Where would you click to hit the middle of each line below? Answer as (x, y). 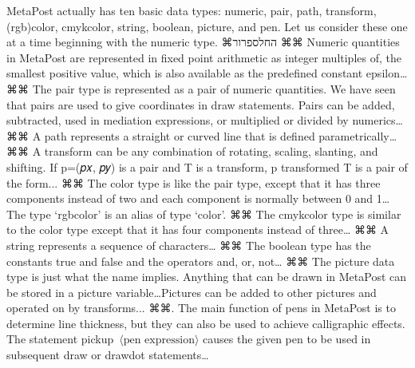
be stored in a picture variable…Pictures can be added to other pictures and (192, 292)
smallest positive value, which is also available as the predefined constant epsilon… (207, 73)
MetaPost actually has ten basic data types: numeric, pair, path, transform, (192, 10)
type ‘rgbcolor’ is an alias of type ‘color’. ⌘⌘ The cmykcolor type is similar (215, 214)
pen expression (159, 340)
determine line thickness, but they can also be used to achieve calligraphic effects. (206, 323)
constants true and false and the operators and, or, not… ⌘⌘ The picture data (201, 261)
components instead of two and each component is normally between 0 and (190, 198)
